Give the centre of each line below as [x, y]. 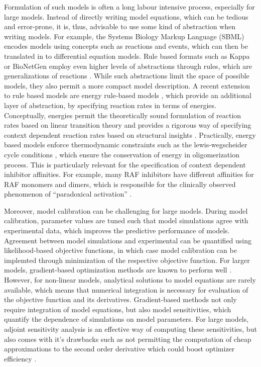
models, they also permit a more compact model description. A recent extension [127, 85]
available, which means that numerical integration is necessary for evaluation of [126, 289]
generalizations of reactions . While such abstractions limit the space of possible [127, 76]
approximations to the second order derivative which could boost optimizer [119, 349]
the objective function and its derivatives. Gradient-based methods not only [120, 299]
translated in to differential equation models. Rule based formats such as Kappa [127, 56]
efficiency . [20, 358]
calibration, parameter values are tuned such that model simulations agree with [126, 220]
